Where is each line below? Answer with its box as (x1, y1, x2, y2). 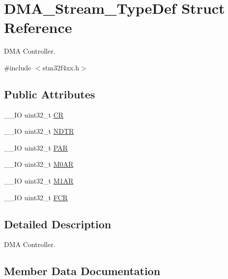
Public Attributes (4, 86, 95, 101)
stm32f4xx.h (42, 62, 79, 72)
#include (4, 62, 31, 72)
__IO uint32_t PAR (4, 142, 68, 153)
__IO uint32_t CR (4, 109, 64, 120)
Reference (4, 17, 72, 37)
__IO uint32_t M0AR (4, 159, 74, 169)
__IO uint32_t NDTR (4, 126, 74, 136)
